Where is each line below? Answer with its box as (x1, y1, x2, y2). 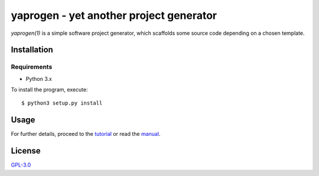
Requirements (11, 63, 53, 71)
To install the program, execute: (11, 86, 88, 93)
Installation (11, 45, 53, 55)
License (11, 146, 41, 156)
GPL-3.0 (11, 161, 31, 168)
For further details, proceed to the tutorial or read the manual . (11, 131, 161, 138)
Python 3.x (25, 75, 53, 82)
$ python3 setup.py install (21, 100, 103, 106)
